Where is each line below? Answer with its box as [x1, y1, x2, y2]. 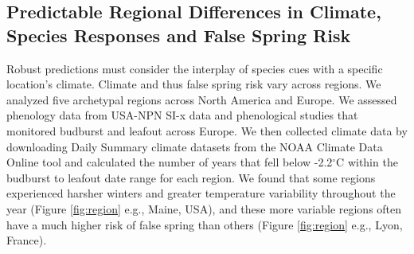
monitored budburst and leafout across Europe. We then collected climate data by [6, 122, 408, 139]
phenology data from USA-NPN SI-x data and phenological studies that [6, 107, 358, 123]
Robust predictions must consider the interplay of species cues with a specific [6, 60, 383, 76]
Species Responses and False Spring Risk [6, 22, 351, 47]
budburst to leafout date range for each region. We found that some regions [6, 169, 376, 186]
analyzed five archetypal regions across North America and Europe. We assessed [6, 91, 397, 107]
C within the [336, 154, 398, 170]
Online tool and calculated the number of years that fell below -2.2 [6, 154, 333, 170]
